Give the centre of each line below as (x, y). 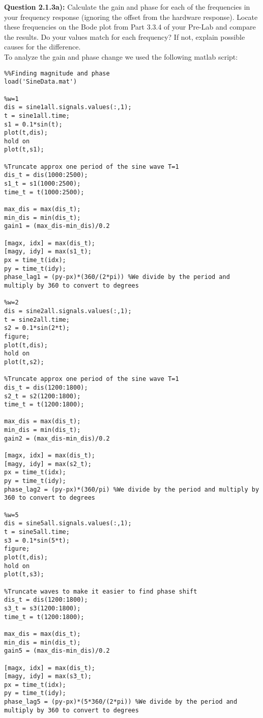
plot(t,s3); (24, 574)
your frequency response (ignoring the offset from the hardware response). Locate (131, 17)
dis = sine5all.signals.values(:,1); (68, 523)
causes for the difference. (42, 47)
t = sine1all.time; (37, 116)
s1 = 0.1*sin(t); (33, 124)
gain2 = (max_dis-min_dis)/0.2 (57, 438)
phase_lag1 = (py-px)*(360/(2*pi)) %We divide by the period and (117, 277)
